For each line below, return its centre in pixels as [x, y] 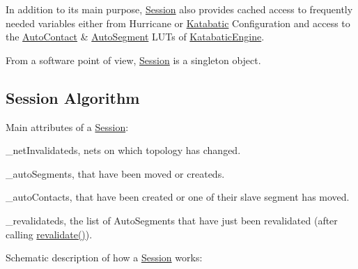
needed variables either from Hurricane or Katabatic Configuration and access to [178, 23]
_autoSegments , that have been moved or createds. [115, 173]
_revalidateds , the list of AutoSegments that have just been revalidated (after [172, 220]
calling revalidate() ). [49, 234]
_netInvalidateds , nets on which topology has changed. [123, 150]
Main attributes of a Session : [67, 126]
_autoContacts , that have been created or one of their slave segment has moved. [178, 197]
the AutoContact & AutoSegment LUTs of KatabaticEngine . [135, 37]
